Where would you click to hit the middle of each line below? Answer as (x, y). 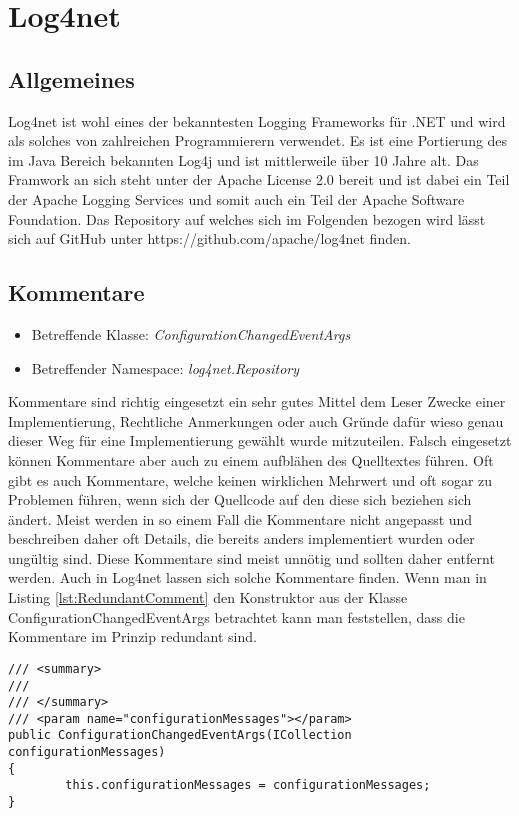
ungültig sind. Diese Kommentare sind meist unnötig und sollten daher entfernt (251, 557)
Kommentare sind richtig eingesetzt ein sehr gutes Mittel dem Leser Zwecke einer (257, 401)
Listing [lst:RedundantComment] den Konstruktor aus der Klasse (208, 597)
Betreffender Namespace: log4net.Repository (165, 367)
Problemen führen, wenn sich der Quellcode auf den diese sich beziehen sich (240, 499)
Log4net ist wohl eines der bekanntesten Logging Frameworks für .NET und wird (257, 120)
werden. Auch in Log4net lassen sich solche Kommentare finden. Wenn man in (247, 577)
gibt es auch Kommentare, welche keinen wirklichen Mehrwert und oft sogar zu (250, 479)
